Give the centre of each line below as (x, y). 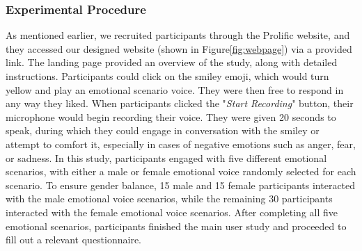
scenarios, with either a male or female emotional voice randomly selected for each (181, 171)
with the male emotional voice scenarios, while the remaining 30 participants (169, 199)
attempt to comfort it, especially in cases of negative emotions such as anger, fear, (181, 144)
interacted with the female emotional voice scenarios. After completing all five (172, 212)
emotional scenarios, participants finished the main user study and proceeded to (176, 226)
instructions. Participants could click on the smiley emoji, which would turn (167, 76)
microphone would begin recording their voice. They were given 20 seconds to (171, 116)
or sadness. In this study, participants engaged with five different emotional (166, 157)
